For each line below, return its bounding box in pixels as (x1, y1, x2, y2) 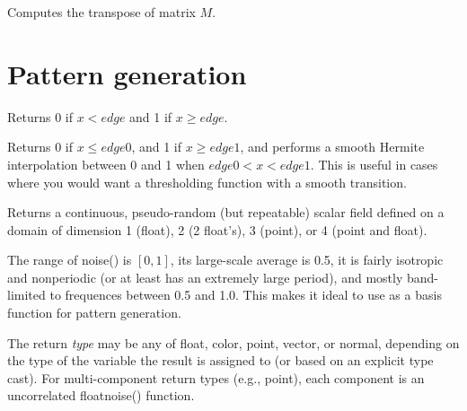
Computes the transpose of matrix (7, 3, 196, 21)
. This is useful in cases (310, 154, 438, 173)
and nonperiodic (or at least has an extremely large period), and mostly (7, 267, 403, 286)
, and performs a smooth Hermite (240, 137, 425, 156)
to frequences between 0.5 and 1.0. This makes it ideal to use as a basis (49, 285, 442, 304)
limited (7, 285, 46, 304)
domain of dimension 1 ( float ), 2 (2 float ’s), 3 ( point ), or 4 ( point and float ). (7, 220, 427, 239)
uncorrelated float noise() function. (7, 386, 195, 405)
